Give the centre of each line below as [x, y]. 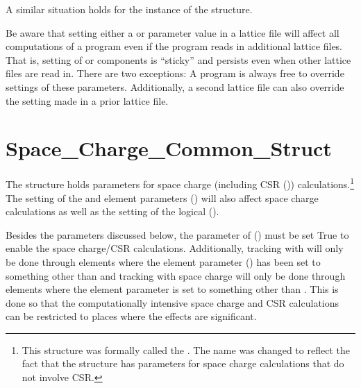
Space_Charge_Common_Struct [169, 148]
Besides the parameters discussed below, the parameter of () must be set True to [177, 234]
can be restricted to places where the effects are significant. [131, 316]
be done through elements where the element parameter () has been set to [163, 261]
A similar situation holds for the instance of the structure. [129, 9]
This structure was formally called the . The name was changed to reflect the [186, 349]
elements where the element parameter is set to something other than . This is [172, 289]
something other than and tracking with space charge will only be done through [176, 275]
